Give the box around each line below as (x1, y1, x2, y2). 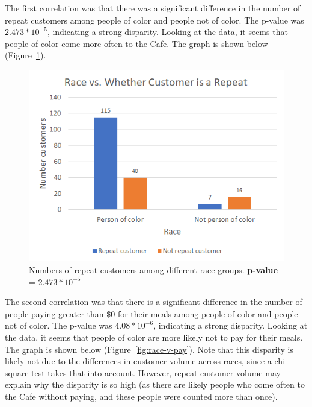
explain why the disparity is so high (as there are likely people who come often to (5, 378, 305, 391)
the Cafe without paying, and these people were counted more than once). (5, 390, 278, 402)
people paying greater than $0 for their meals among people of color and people (5, 307, 298, 320)
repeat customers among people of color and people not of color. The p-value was (5, 13, 304, 26)
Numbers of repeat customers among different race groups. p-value (29, 263, 278, 276)
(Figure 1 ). (5, 49, 46, 62)
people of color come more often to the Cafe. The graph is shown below (5, 37, 268, 49)
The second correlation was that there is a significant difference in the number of (5, 295, 302, 308)
